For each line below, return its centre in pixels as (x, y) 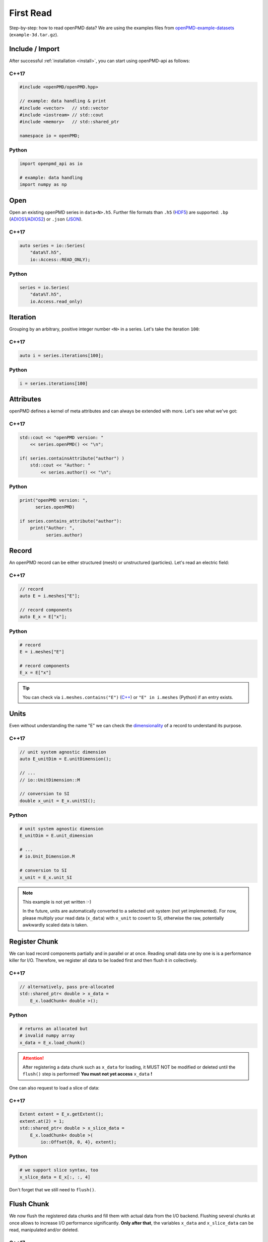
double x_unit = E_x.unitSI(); (58, 801)
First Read (31, 13)
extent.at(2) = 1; (42, 1121)
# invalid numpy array (47, 1036)
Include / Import (34, 49)
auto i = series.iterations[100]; (62, 355)
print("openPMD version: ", (54, 500)
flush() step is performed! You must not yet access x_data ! (87, 1074)
